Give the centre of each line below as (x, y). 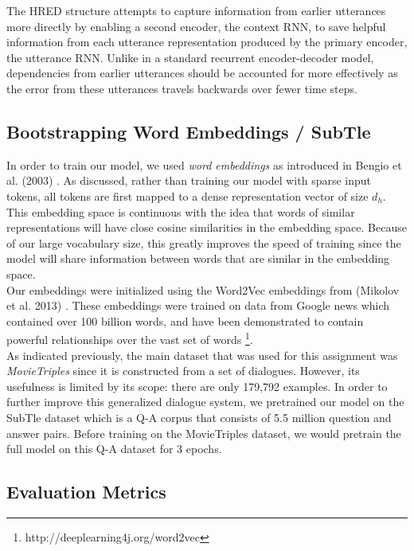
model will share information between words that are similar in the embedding (198, 258)
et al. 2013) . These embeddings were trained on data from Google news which (198, 305)
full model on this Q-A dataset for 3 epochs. (114, 449)
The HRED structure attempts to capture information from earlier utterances (196, 10)
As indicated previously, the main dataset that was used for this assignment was (202, 355)
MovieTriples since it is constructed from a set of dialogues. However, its (183, 371)
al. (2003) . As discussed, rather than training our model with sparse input (189, 180)
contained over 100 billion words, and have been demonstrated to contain (185, 320)
